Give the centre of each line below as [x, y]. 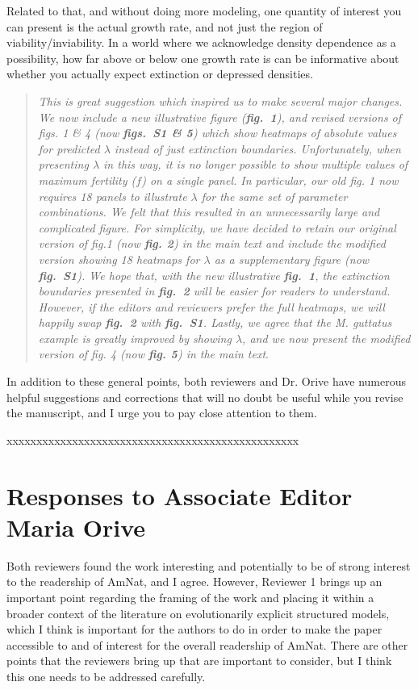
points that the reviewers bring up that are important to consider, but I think [199, 661]
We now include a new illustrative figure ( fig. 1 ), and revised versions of [220, 117]
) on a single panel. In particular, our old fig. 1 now [270, 180]
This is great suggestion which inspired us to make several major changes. [220, 100]
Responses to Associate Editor [180, 495]
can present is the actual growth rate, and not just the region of [165, 26]
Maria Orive [76, 527]
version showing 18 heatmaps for [119, 259]
